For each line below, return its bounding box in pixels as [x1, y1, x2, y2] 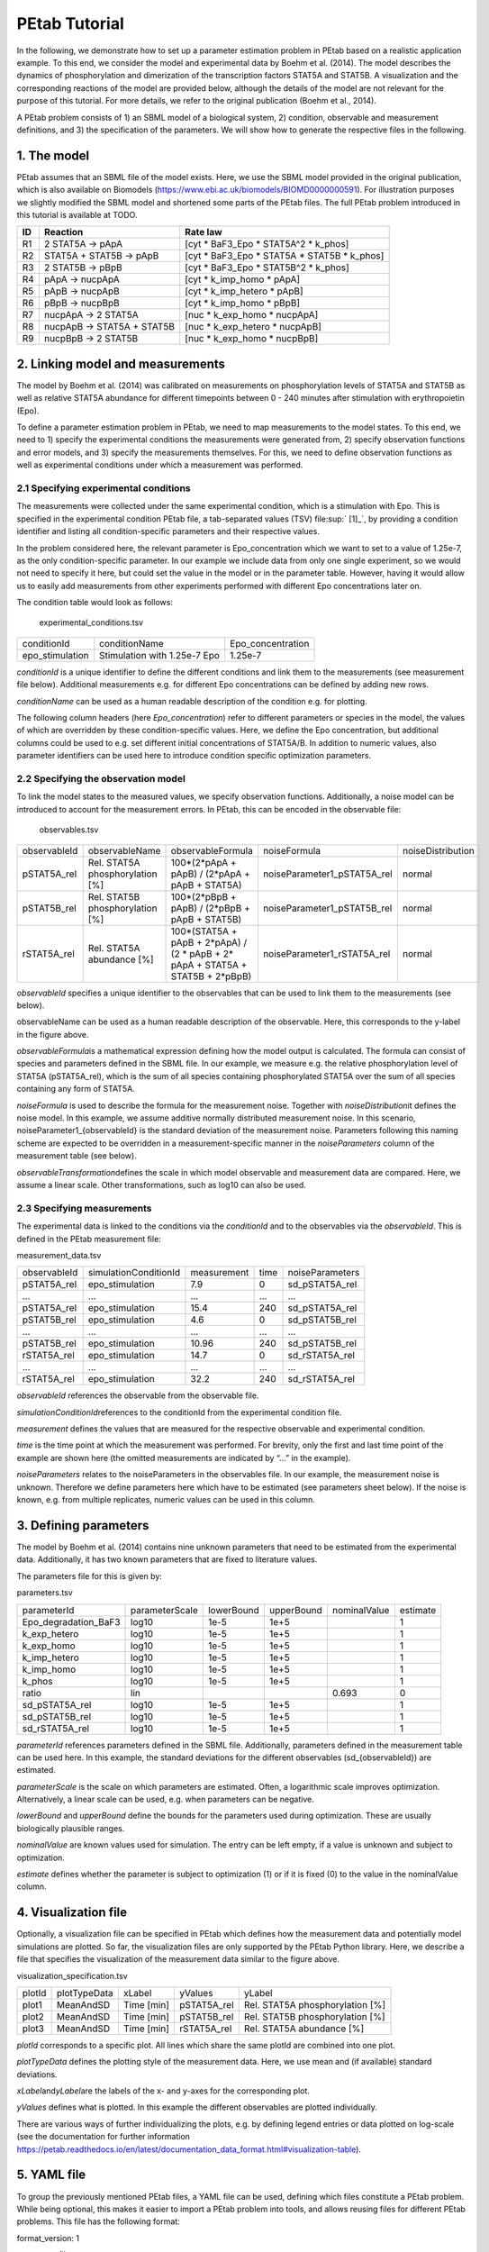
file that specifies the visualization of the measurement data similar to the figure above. [16, 1954, 340, 1965]
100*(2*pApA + [170, 856, 238, 868]
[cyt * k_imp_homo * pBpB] [185, 297, 301, 310]
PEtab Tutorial [16, 14, 125, 33]
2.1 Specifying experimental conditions [16, 482, 191, 495]
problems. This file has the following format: [16, 2216, 180, 2227]
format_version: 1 [16, 2232, 80, 2243]
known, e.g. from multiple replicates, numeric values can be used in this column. [16, 1494, 315, 1505]
